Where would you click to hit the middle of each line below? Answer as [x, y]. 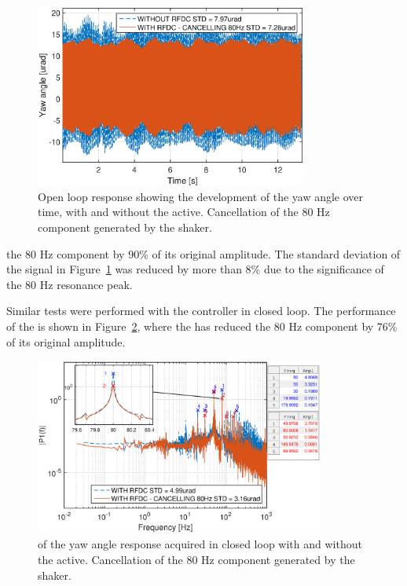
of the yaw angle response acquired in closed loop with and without [200, 544]
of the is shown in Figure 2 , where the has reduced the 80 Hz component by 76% [202, 326]
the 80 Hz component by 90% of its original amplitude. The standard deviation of [203, 253]
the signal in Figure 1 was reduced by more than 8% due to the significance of [195, 269]
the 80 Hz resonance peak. [70, 284]
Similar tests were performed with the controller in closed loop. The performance [201, 311]
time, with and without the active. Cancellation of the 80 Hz [184, 212]
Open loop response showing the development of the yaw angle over [201, 196]
